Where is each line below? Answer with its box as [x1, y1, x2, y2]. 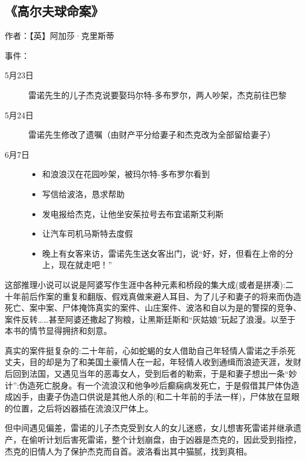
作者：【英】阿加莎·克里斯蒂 [5, 29, 114, 42]
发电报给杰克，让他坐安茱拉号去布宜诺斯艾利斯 [42, 207, 224, 220]
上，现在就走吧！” [42, 258, 112, 271]
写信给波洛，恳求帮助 [42, 187, 125, 200]
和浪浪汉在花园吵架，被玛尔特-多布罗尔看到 [42, 168, 210, 180]
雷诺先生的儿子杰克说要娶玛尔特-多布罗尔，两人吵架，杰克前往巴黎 [28, 88, 287, 101]
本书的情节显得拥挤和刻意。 [5, 324, 112, 337]
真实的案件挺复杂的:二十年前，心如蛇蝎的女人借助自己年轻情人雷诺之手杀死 [5, 344, 295, 356]
